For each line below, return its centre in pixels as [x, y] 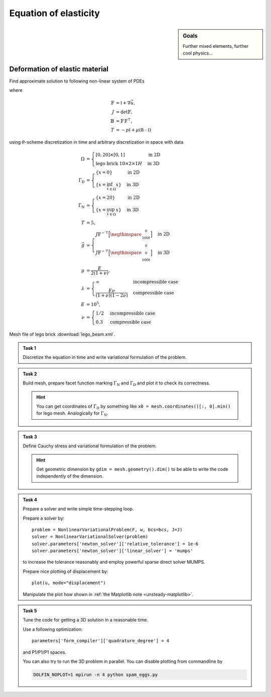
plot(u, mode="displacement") [69, 583]
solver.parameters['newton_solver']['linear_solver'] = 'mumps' [112, 551]
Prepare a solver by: [44, 518]
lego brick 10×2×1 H [119, 163]
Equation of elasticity [55, 13]
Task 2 [30, 374]
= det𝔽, [124, 112]
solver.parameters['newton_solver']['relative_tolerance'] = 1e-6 [115, 544]
